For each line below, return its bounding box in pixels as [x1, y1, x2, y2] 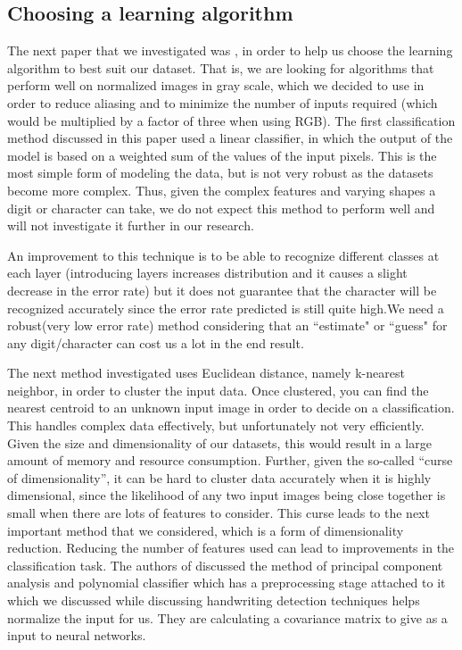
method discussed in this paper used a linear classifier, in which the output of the [7, 129, 453, 147]
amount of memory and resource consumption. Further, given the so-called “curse [7, 451, 453, 470]
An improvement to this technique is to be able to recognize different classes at [7, 246, 440, 264]
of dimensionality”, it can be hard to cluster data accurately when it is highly [7, 468, 432, 487]
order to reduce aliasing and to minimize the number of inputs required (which [7, 93, 438, 112]
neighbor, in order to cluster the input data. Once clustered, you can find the [7, 380, 429, 399]
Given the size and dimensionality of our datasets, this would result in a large [7, 433, 432, 452]
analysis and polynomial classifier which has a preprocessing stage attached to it [7, 573, 446, 592]
